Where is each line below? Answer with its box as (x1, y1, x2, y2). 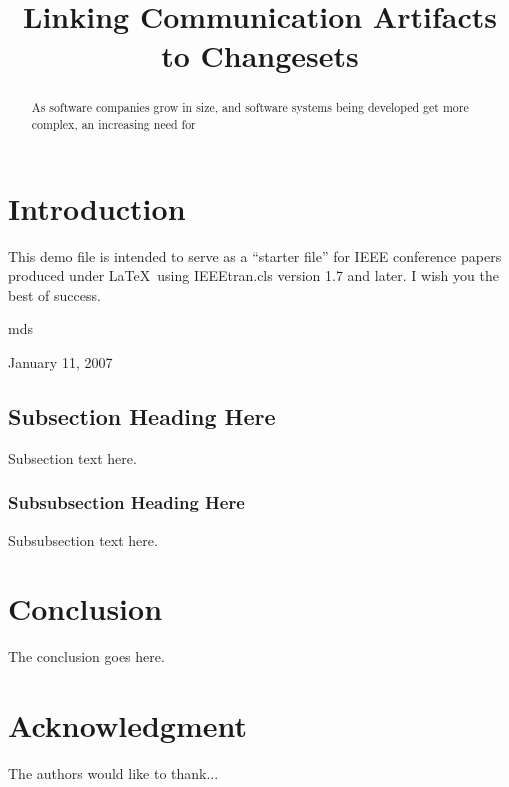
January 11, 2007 (8, 351, 113, 372)
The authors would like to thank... (8, 763, 219, 784)
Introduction (8, 187, 186, 228)
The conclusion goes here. (8, 646, 165, 667)
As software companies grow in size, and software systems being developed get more (31, 99, 469, 116)
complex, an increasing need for (31, 116, 196, 133)
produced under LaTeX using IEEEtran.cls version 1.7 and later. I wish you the (8, 265, 499, 286)
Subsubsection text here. (8, 529, 158, 550)
